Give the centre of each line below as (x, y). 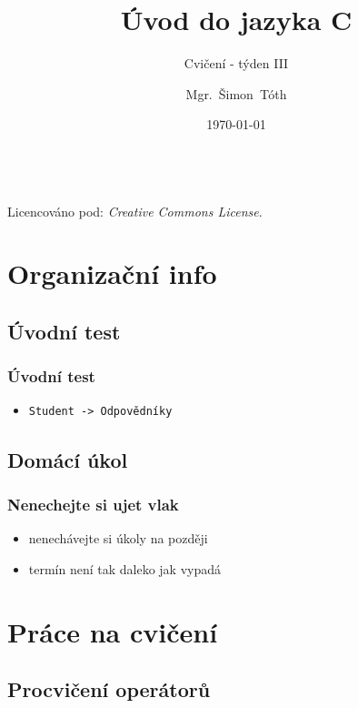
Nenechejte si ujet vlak (93, 504)
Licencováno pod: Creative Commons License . (135, 211)
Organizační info (112, 273)
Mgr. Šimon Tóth (236, 93)
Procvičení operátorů (109, 689)
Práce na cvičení (113, 631)
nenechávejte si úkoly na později (118, 538)
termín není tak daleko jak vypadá (125, 568)
